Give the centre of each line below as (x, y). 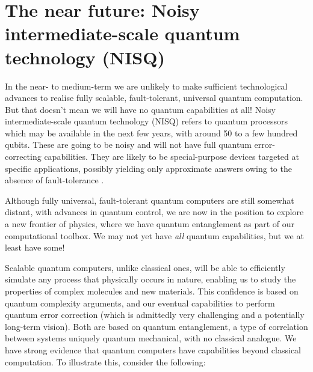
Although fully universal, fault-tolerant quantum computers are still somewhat (150, 200)
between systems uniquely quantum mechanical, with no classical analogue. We (151, 338)
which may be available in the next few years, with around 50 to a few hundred (151, 133)
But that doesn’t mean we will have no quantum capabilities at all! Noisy (140, 109)
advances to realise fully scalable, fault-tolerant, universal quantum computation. (154, 98)
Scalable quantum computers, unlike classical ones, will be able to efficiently (145, 267)
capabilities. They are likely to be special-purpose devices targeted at (172, 157)
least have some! (35, 247)
